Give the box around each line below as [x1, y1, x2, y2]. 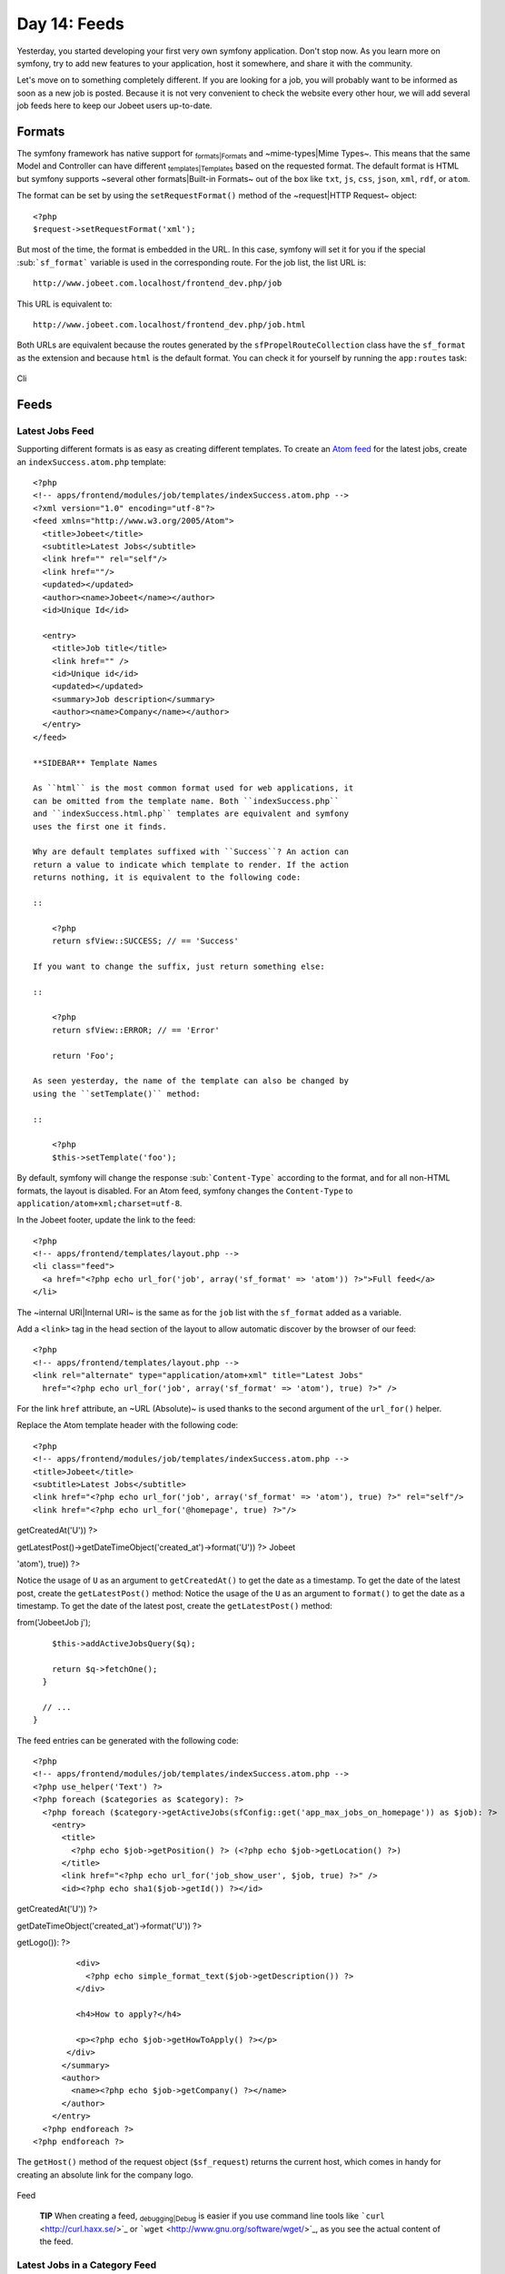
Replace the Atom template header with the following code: [16, 1420, 239, 1431]
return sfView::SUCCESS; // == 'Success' [51, 936, 240, 946]
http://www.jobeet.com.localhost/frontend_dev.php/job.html [33, 319, 306, 329]
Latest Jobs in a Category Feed [16, 2259, 157, 2271]
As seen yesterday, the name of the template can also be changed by [33, 1076, 350, 1086]
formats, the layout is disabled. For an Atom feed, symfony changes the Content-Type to [16, 1185, 353, 1196]
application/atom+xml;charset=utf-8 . [16, 1197, 183, 1209]
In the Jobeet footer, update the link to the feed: [16, 1214, 196, 1225]
